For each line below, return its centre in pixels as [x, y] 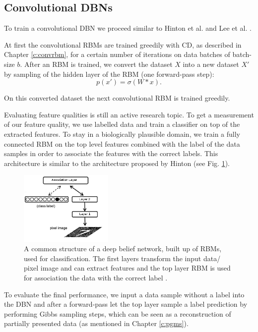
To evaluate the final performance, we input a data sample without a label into [124, 294]
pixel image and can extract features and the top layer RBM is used [127, 268]
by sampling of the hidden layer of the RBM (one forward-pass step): [109, 74]
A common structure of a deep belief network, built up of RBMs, [123, 249]
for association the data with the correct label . [96, 277]
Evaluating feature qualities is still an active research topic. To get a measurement [129, 114]
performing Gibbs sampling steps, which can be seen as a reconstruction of [118, 313]
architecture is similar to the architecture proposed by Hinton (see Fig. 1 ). [117, 163]
